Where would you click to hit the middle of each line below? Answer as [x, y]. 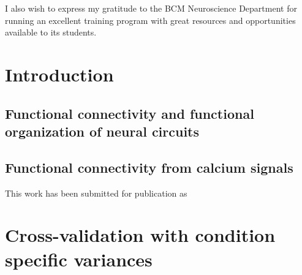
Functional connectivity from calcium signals [149, 167]
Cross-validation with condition [140, 235]
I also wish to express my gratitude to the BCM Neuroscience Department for [151, 8]
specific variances [79, 259]
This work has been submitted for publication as [96, 193]
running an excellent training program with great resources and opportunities [150, 20]
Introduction [59, 74]
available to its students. [51, 32]
